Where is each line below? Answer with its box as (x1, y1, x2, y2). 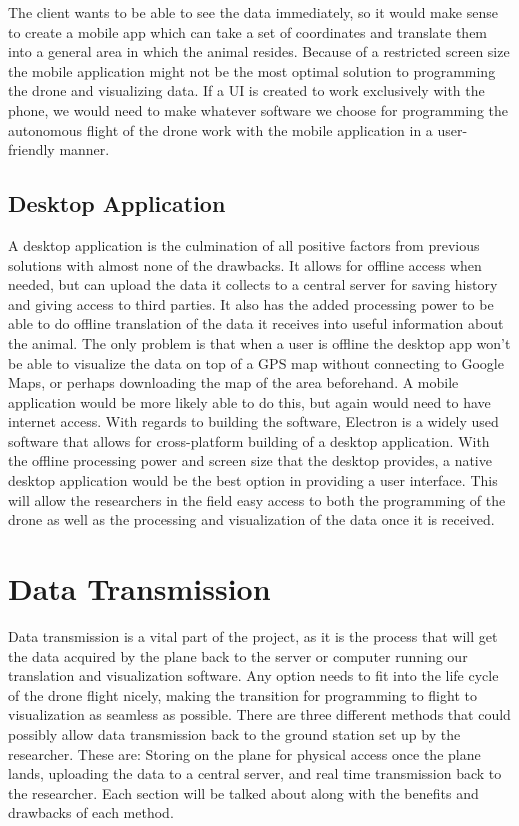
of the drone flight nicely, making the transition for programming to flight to (8, 684, 477, 705)
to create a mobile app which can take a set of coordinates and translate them (8, 21, 488, 42)
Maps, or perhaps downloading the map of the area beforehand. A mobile (8, 372, 459, 393)
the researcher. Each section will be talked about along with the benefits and (8, 782, 479, 803)
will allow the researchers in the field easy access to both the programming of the (8, 489, 506, 510)
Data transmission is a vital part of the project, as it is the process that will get (8, 625, 498, 646)
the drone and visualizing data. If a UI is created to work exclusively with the (8, 80, 485, 101)
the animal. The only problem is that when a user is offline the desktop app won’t (8, 332, 511, 353)
